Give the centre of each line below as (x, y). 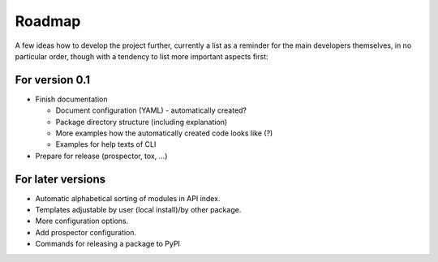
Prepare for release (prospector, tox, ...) (101, 156)
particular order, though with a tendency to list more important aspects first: (142, 56)
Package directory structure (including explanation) (142, 122)
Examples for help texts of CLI (106, 144)
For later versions (60, 179)
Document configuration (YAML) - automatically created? (151, 110)
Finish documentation (72, 99)
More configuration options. (82, 221)
